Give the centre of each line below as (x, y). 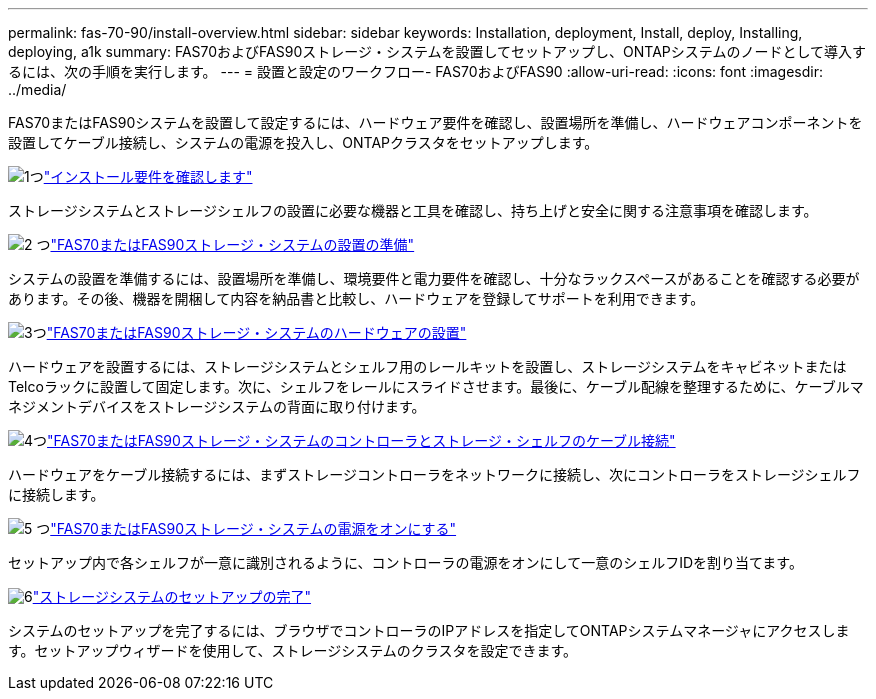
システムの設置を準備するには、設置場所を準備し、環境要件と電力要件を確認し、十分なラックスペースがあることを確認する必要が (434, 278)
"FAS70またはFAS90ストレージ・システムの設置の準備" (232, 244)
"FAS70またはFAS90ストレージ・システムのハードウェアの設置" (256, 332)
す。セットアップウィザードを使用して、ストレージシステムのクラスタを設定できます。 (293, 650)
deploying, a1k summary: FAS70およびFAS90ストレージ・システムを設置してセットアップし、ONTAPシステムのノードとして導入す (437, 51)
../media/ (37, 89)
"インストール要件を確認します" (148, 176)
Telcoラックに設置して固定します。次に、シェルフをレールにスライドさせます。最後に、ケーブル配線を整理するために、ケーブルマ (436, 386)
